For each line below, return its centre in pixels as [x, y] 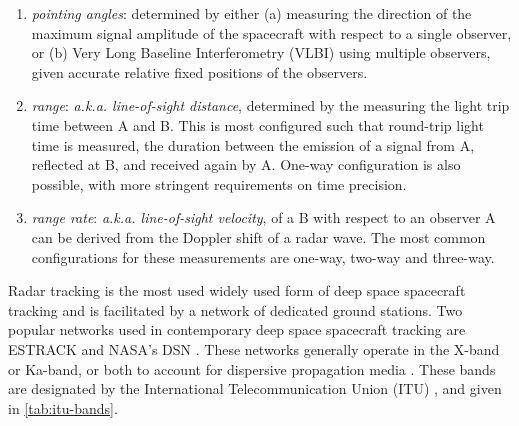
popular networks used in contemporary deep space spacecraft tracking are [237, 329]
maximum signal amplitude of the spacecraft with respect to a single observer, [271, 32]
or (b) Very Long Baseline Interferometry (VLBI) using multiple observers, [261, 52]
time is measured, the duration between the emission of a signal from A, [253, 144]
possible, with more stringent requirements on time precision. [219, 183]
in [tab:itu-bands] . [63, 407]
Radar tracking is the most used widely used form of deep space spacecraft [237, 290]
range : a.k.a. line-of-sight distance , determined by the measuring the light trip [270, 105]
